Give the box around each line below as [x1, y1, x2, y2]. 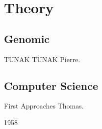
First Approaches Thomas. [4, 101, 84, 111]
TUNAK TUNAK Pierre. [4, 54, 80, 64]
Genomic [4, 31, 50, 46]
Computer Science [4, 78, 99, 93]
